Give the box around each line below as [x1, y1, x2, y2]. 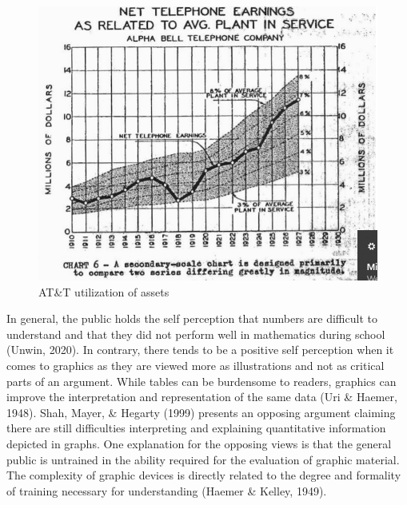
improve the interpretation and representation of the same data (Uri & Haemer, [6, 388, 397, 405]
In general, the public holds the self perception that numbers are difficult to [6, 310, 377, 327]
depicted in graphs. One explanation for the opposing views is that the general [6, 435, 392, 451]
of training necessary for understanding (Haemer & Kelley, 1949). [6, 482, 327, 499]
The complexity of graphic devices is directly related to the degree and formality [6, 467, 401, 483]
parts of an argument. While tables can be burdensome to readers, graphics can [6, 372, 397, 389]
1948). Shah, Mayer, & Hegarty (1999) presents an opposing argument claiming [6, 404, 396, 420]
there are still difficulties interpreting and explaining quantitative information [6, 420, 386, 436]
